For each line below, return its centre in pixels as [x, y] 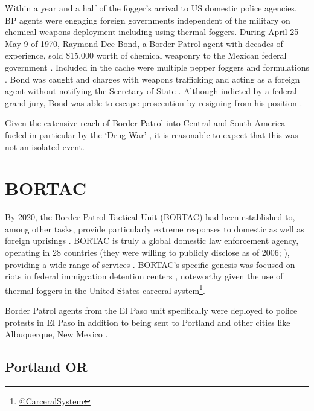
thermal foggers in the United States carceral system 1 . [105, 289]
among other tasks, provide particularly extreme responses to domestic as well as [155, 228]
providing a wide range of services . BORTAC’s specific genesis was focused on [150, 264]
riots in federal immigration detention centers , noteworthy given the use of [144, 276]
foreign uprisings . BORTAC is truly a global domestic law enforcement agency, [152, 241]
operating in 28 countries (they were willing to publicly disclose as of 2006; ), [147, 253]
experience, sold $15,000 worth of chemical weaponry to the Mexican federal [146, 55]
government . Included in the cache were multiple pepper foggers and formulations [157, 67]
